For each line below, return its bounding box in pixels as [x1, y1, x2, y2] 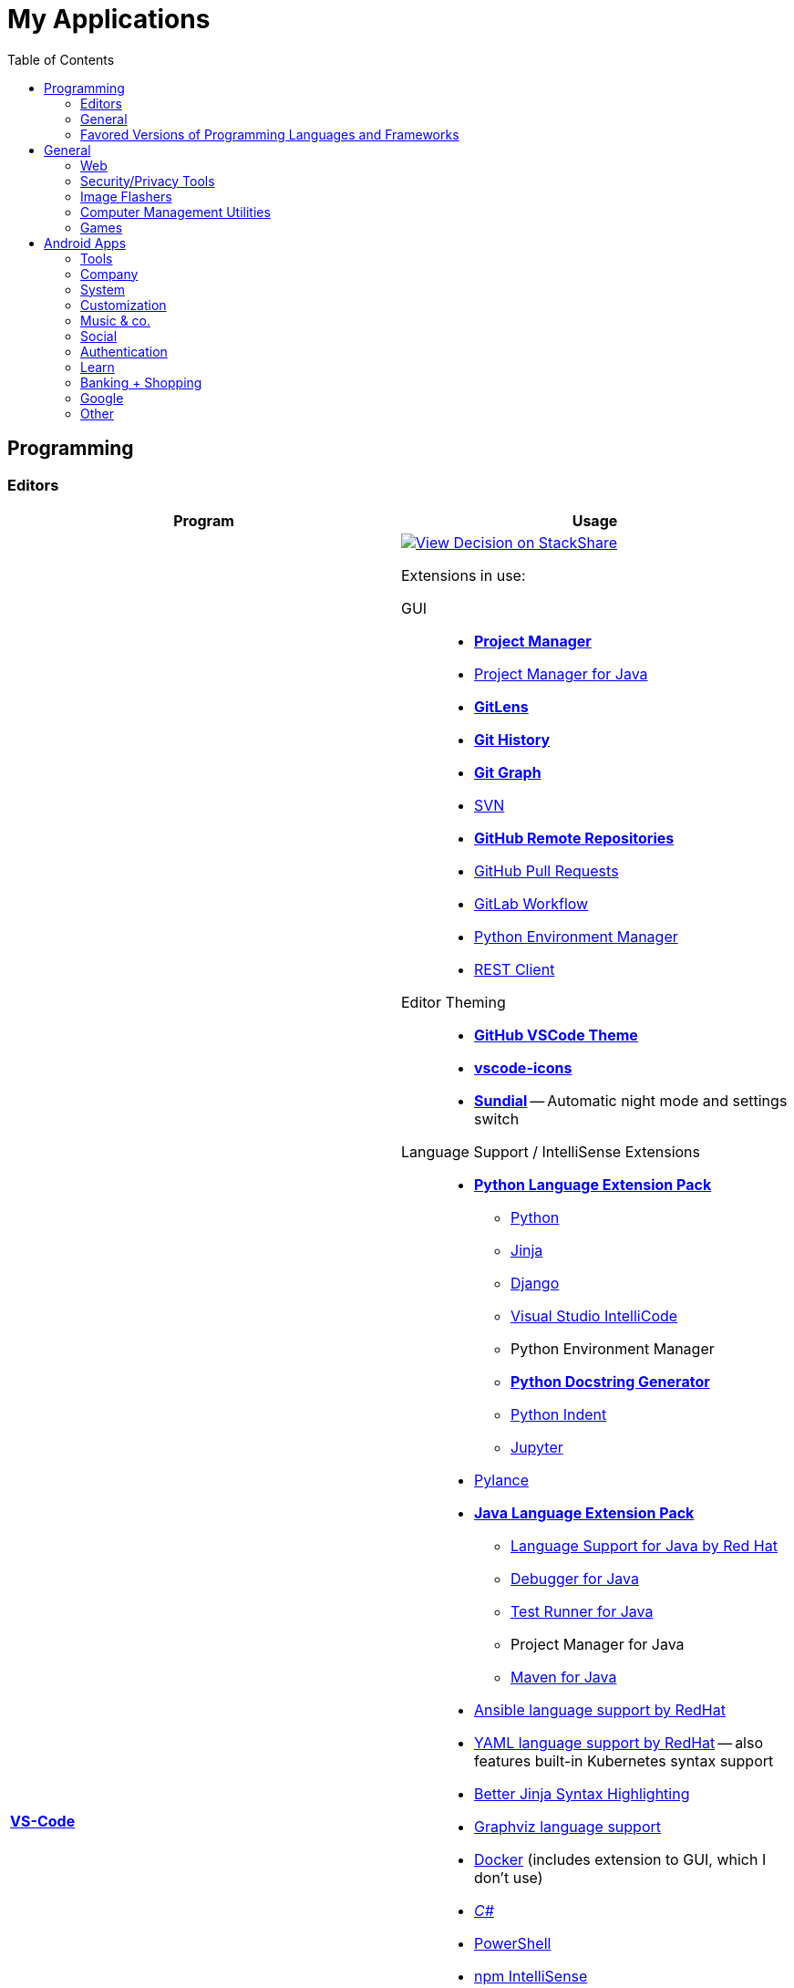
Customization [80, 296, 167, 313]
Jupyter [510, 1437, 563, 1456]
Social [80, 327, 118, 344]
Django [510, 1273, 560, 1292]
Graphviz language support [474, 1817, 661, 1836]
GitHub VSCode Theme [474, 1025, 638, 1044]
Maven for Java [510, 1667, 617, 1686]
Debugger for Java [510, 1569, 639, 1588]
